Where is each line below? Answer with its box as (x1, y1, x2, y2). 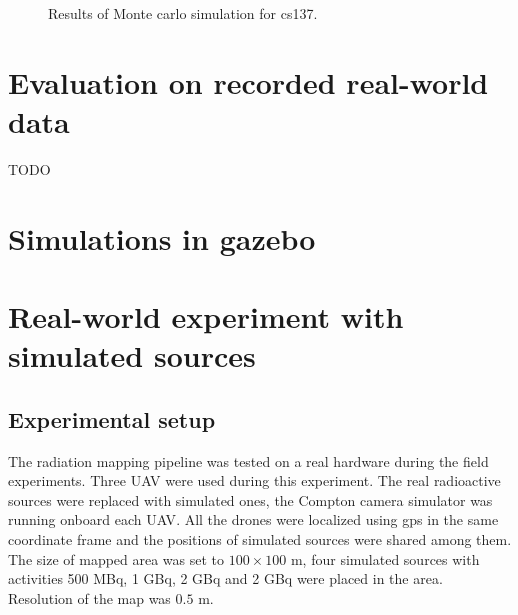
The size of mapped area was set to (8, 548, 225, 569)
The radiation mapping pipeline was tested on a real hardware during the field (8, 450, 489, 471)
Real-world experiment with (8, 296, 404, 337)
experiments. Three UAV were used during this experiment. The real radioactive (8, 470, 501, 491)
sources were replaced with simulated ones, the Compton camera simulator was (8, 489, 493, 510)
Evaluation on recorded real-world (8, 61, 489, 102)
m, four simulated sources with (290, 548, 480, 569)
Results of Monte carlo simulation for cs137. (48, 3, 318, 23)
